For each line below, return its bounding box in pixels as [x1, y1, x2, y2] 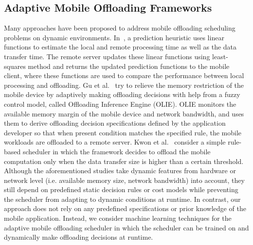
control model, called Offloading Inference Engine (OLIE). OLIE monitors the [4, 98, 236, 109]
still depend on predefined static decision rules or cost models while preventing [4, 184, 238, 195]
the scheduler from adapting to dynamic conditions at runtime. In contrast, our [4, 194, 241, 204]
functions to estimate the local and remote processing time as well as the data [4, 42, 237, 52]
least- [212, 51, 228, 61]
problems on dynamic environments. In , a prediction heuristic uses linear [4, 32, 224, 42]
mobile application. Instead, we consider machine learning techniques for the [4, 213, 232, 223]
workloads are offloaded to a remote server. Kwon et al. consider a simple [4, 137, 226, 147]
